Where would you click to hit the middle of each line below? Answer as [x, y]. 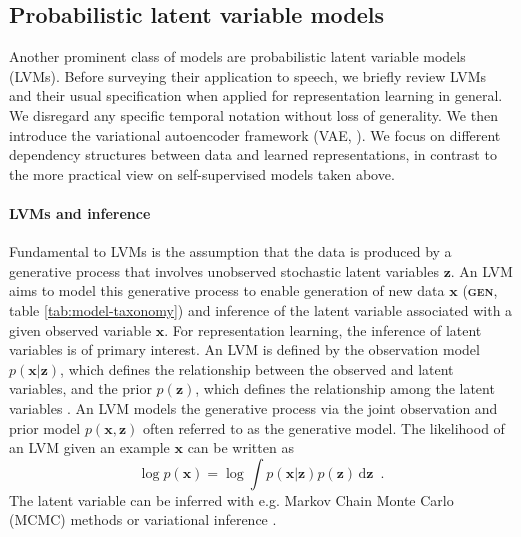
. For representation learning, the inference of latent [323, 329]
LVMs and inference [80, 212]
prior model [45, 427]
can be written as [240, 447]
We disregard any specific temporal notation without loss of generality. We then [253, 114]
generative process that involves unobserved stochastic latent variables [224, 270]
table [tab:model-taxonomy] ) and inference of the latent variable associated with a [261, 309]
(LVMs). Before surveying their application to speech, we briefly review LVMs [248, 75]
